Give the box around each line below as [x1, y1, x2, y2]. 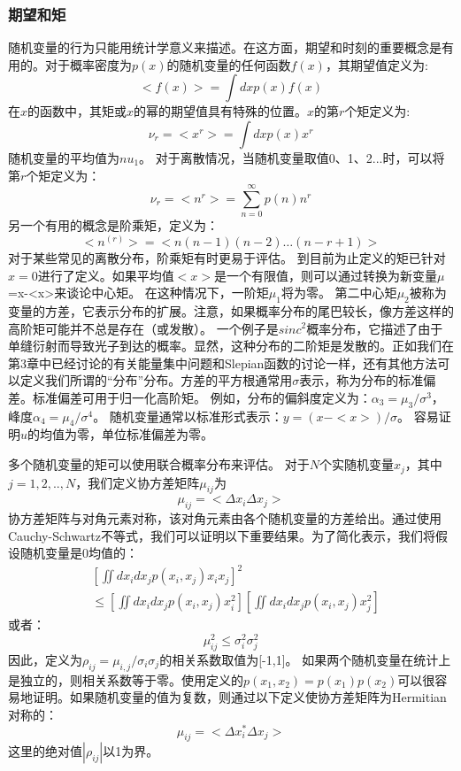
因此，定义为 [8, 650, 82, 668]
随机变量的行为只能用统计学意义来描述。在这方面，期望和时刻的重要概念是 [8, 38, 442, 57]
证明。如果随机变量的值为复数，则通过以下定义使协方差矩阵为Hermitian [32, 688, 447, 706]
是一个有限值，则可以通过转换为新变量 [214, 266, 437, 284]
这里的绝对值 [8, 742, 82, 760]
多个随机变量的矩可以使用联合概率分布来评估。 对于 [8, 455, 310, 474]
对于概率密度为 [44, 55, 132, 73]
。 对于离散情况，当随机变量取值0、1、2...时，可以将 [139, 149, 445, 166]
